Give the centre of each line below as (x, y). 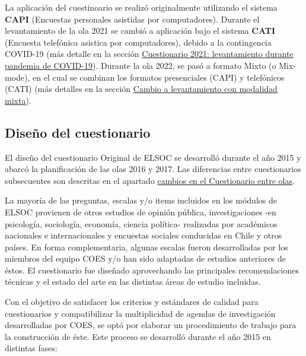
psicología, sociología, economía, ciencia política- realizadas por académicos (141, 223)
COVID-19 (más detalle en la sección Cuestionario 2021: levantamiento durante (149, 54)
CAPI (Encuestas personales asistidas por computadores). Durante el (132, 19)
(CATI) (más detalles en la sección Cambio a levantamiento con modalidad (141, 89)
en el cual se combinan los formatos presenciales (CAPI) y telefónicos (159, 77)
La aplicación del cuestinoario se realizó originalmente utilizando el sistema (141, 7)
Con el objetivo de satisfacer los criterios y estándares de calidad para (132, 302)
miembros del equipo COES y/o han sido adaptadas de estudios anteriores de (146, 258)
